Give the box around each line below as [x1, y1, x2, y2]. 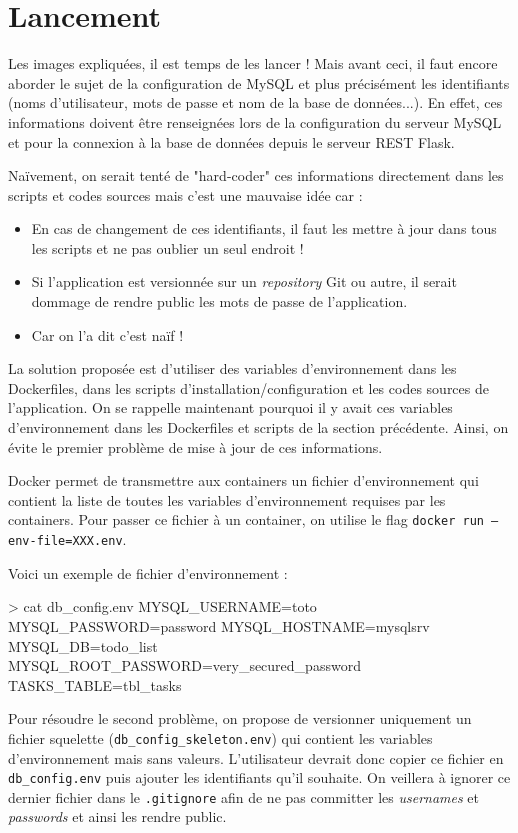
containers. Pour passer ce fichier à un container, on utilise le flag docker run [8, 509, 484, 530]
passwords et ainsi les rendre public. [8, 806, 227, 827]
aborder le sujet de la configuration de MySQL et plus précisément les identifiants [8, 72, 510, 93]
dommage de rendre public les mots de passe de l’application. [31, 291, 408, 312]
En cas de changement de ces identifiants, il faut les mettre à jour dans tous [31, 218, 497, 239]
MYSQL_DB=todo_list [8, 635, 158, 656]
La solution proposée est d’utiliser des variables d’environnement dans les [8, 358, 457, 379]
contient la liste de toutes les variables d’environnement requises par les [8, 489, 446, 510]
